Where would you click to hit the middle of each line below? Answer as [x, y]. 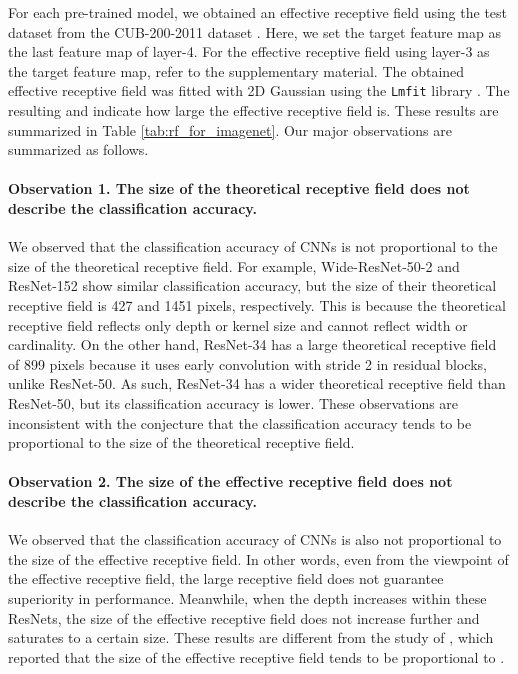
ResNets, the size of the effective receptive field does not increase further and [244, 617]
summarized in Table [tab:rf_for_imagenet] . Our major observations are [230, 129]
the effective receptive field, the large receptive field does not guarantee [226, 578]
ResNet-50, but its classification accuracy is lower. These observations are [233, 402]
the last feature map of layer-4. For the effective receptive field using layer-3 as [249, 51]
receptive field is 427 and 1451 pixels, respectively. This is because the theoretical [257, 304]
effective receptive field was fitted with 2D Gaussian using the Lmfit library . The [259, 90]
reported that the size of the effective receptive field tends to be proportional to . [256, 656]
